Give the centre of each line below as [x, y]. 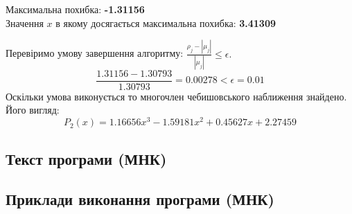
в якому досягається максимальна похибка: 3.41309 [166, 23]
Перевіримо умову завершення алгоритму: [95, 53]
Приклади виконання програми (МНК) [140, 199]
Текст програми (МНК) [86, 158]
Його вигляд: [33, 110]
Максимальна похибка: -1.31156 [75, 9]
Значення [25, 23]
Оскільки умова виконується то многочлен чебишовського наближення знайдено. [176, 96]
